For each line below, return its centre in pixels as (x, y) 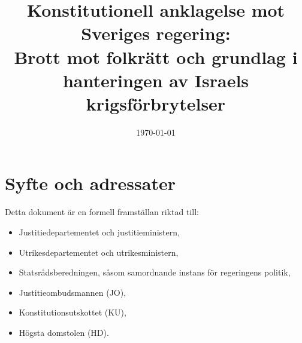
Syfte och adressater (90, 183)
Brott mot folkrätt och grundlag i (156, 56)
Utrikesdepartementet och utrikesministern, (99, 252)
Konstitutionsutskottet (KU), (73, 312)
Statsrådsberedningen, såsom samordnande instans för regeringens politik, (155, 272)
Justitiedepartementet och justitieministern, (99, 232)
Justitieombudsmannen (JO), (73, 292)
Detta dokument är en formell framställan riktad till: (102, 212)
